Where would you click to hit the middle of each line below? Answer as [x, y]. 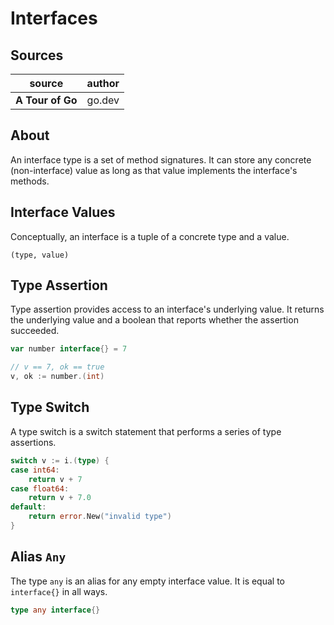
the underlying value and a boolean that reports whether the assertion [154, 320]
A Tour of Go [46, 100]
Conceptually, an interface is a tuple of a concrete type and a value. [150, 236]
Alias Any [38, 557]
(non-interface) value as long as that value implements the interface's [154, 170]
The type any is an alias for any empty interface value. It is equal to [147, 581]
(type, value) [40, 255]
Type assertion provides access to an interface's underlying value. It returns [167, 309]
